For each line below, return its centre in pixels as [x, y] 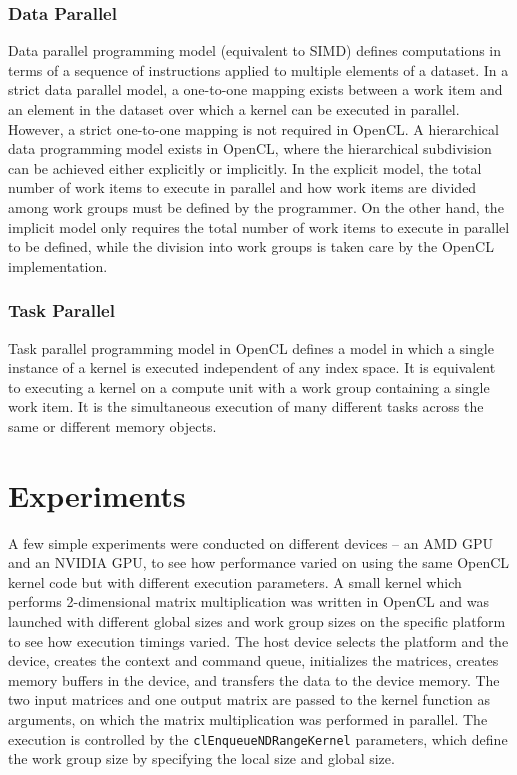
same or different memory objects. [112, 425]
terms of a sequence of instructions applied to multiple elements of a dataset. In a [258, 69]
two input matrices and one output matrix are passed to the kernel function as [249, 699]
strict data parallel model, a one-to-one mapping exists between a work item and [255, 89]
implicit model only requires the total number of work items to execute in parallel [259, 226]
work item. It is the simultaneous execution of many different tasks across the [246, 406]
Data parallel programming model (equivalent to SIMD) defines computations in [255, 50]
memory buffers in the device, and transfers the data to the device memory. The [254, 679]
